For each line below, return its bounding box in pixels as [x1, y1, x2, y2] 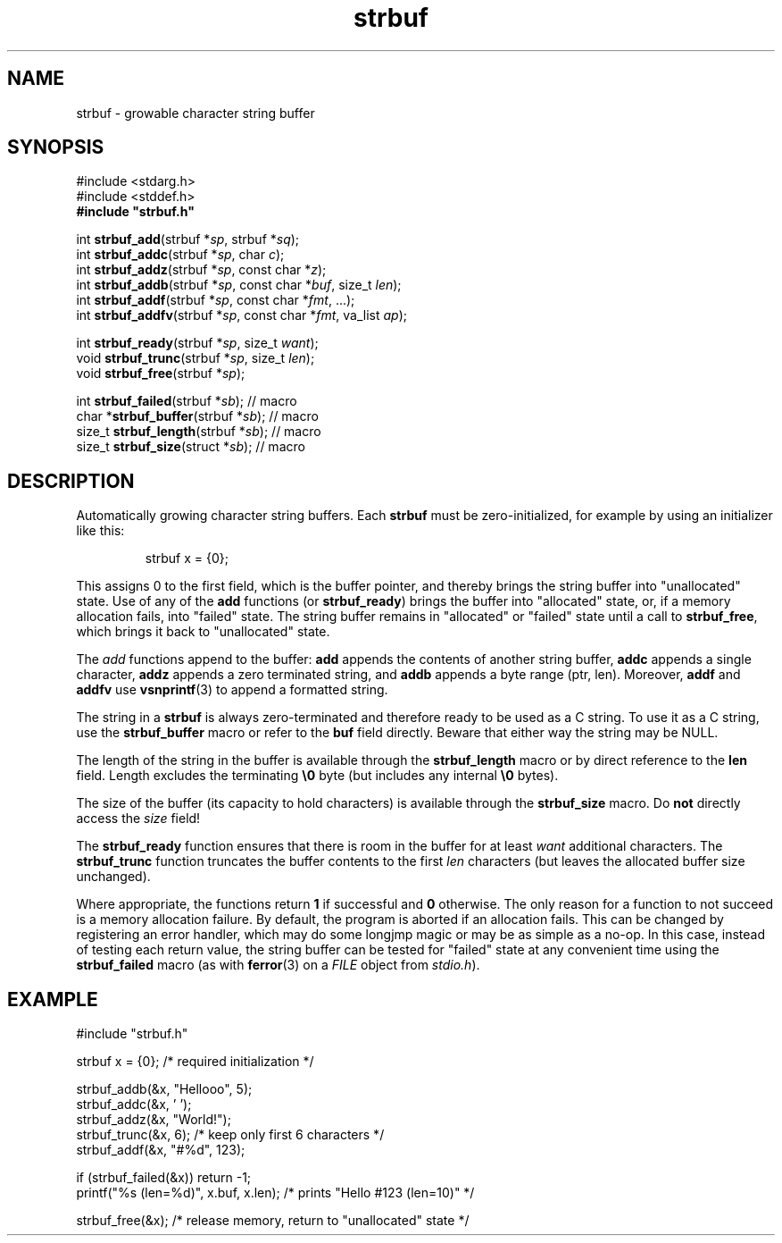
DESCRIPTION [7, 469, 135, 492]
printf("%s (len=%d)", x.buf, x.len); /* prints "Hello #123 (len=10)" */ [76, 1185, 475, 1201]
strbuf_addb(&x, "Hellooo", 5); [76, 1081, 253, 1097]
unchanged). [76, 869, 151, 885]
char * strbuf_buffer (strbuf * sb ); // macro [76, 408, 319, 424]
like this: [76, 523, 125, 539]
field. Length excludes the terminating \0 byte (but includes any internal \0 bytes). [76, 768, 559, 784]
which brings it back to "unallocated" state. [76, 624, 330, 640]
